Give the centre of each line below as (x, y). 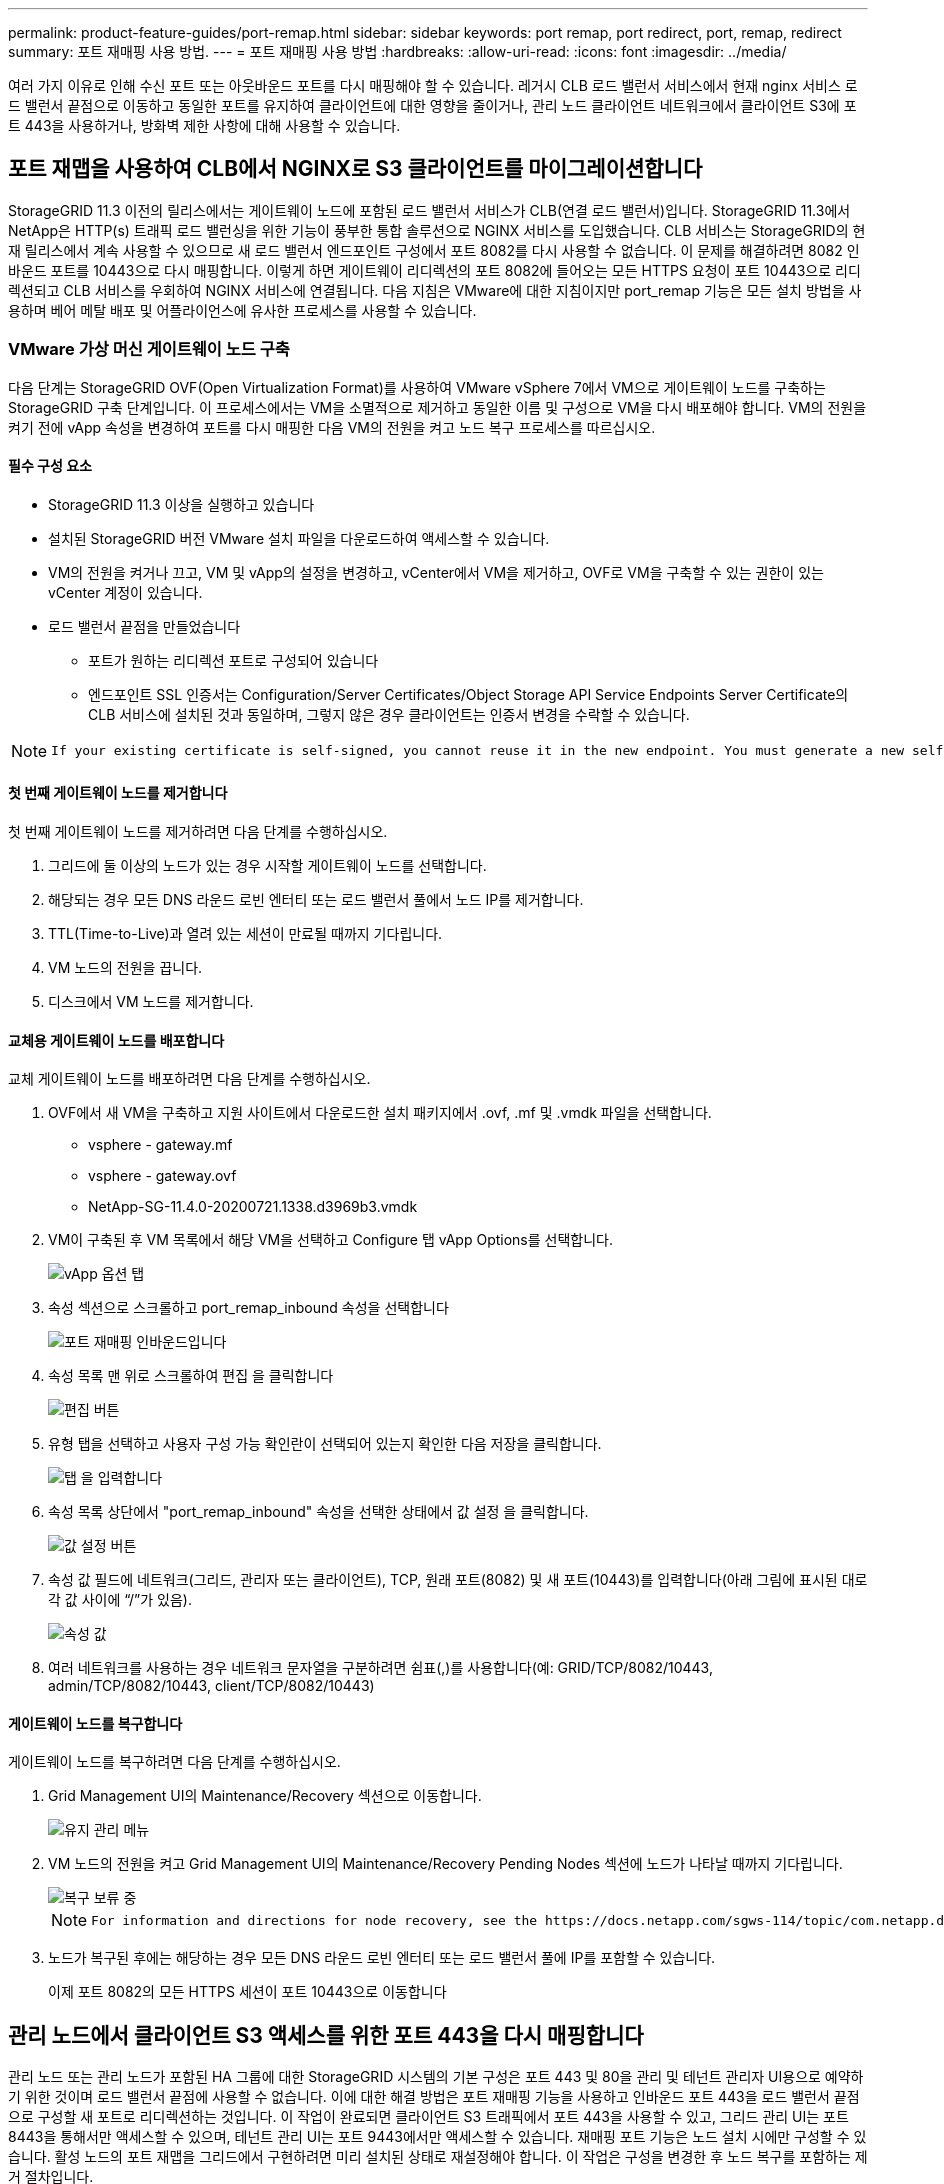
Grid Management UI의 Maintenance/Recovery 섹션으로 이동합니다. (265, 1796)
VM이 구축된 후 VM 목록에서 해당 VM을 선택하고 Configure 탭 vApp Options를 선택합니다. (330, 1240)
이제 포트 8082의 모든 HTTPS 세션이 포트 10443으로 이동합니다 (247, 1992)
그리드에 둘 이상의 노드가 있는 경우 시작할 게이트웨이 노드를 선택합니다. (267, 866)
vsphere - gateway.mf (160, 1145)
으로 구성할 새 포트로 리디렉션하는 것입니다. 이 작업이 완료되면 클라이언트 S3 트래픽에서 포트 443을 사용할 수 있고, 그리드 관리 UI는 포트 (428, 2117)
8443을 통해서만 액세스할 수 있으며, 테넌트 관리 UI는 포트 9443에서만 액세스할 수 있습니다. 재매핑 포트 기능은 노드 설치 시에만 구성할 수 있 (437, 2137)
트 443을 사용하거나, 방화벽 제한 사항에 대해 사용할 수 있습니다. (204, 125)
